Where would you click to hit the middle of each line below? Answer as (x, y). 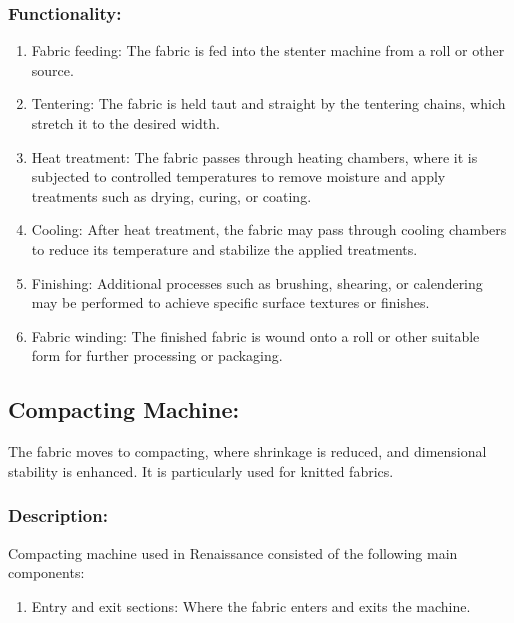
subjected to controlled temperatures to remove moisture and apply (238, 176)
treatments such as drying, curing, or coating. (171, 195)
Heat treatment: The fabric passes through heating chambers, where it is (254, 156)
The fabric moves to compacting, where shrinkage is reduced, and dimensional (247, 451)
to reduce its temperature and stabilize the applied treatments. (224, 248)
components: (46, 572)
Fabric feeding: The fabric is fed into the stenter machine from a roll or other (268, 50)
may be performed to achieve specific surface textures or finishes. (230, 302)
